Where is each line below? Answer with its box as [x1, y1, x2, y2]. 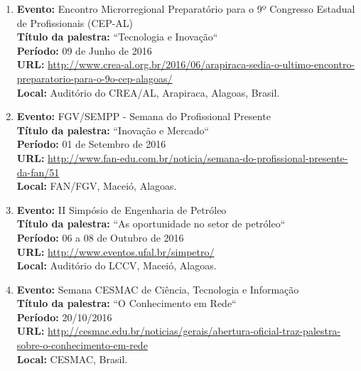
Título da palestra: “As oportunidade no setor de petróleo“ [16, 216, 286, 231]
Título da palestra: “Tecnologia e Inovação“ [16, 29, 218, 44]
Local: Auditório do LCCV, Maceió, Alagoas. [16, 258, 217, 273]
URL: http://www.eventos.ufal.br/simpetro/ [16, 244, 215, 259]
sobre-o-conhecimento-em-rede [16, 338, 148, 353]
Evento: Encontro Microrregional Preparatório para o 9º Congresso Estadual [16, 1, 355, 16]
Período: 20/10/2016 [16, 309, 112, 324]
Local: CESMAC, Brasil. [16, 351, 128, 366]
